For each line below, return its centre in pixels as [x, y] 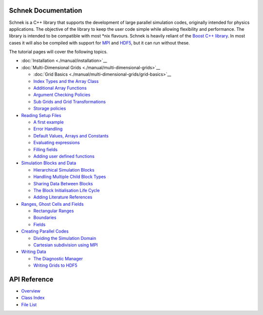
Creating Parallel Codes [45, 231]
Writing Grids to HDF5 [55, 265]
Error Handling [48, 129]
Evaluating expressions [56, 143]
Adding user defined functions [64, 156]
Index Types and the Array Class [66, 81]
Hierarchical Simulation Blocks [64, 170]
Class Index [33, 298]
